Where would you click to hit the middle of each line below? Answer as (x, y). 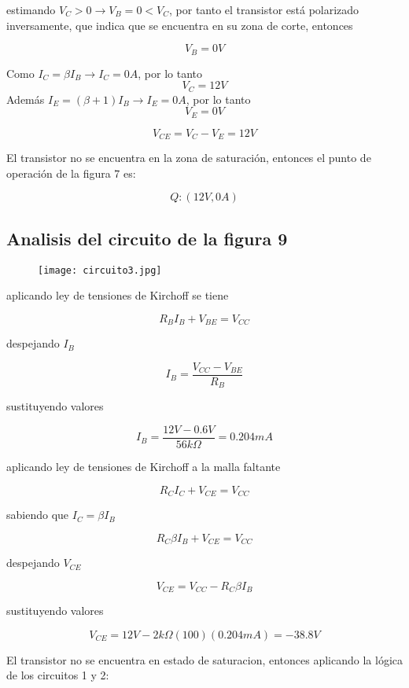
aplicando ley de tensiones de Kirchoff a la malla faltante (144, 467)
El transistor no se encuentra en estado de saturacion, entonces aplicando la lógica (205, 659)
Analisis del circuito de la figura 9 (147, 238)
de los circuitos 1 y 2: (58, 675)
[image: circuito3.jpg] (100, 270)
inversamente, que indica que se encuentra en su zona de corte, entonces (180, 25)
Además (26, 99)
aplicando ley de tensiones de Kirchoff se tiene (118, 295)
